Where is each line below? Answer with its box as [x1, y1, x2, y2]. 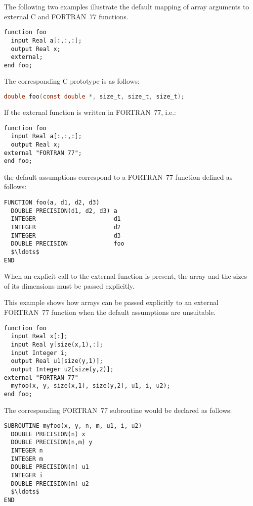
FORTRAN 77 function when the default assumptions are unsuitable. [4, 307, 216, 317]
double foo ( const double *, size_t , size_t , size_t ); [4, 93, 185, 101]
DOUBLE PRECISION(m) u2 [11, 480, 89, 487]
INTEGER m [11, 455, 43, 462]
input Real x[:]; [11, 333, 68, 340]
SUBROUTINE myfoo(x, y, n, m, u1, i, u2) [4, 422, 142, 430]
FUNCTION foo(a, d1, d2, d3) [4, 199, 100, 206]
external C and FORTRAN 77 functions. [4, 11, 128, 21]
